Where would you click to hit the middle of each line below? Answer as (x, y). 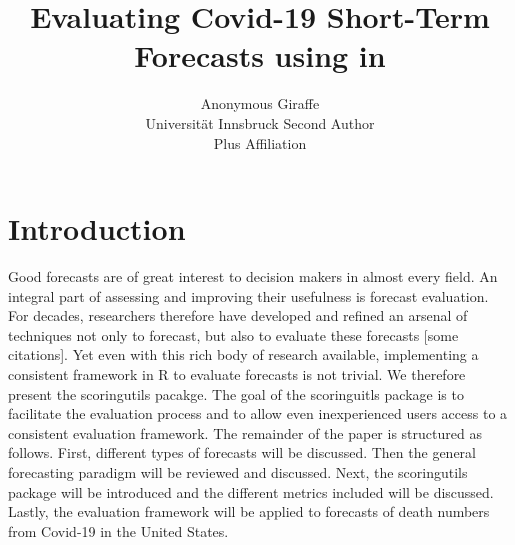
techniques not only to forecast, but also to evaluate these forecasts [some (233, 334)
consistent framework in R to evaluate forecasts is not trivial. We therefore (237, 374)
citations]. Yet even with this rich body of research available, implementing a (243, 354)
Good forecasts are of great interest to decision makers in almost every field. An (253, 276)
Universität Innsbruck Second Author (260, 122)
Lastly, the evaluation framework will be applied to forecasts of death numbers (249, 511)
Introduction (97, 228)
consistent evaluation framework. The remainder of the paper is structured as (245, 432)
